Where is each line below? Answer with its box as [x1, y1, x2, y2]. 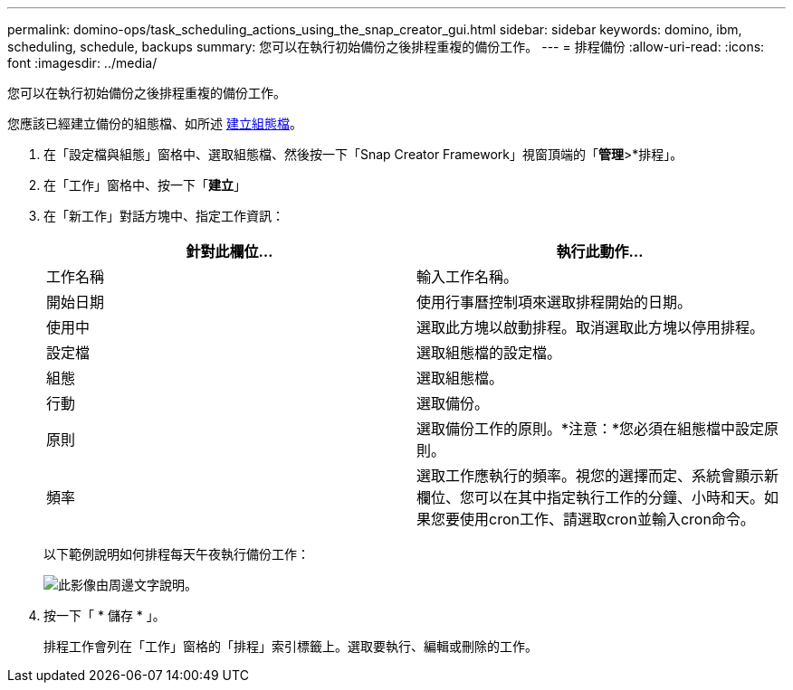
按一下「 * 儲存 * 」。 [43, 608, 166, 623]
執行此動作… [556, 242, 644, 260]
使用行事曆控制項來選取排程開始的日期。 [416, 293, 693, 311]
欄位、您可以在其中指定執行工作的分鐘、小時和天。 [416, 488, 765, 506]
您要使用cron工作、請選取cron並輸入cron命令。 [431, 510, 755, 528]
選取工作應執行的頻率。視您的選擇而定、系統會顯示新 [416, 467, 779, 485]
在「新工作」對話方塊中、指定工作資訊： [43, 208, 284, 223]
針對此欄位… [186, 242, 273, 260]
